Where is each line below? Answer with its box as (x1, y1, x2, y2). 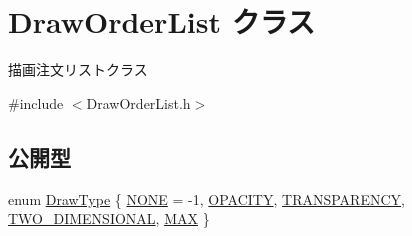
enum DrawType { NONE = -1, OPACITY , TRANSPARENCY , (8, 188, 405, 209)
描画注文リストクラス (8, 59, 148, 80)
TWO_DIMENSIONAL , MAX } (8, 208, 210, 229)
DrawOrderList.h (86, 92, 191, 113)
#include (8, 92, 64, 113)
